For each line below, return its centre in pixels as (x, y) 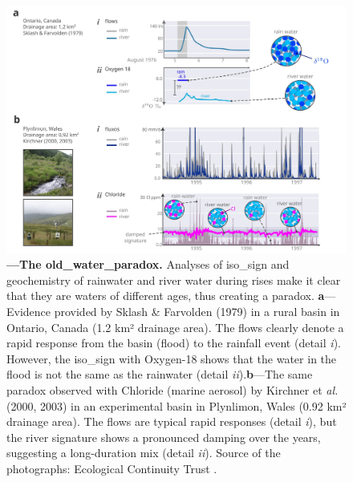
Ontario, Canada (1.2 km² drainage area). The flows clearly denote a (175, 327)
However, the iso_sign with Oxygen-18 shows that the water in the (172, 358)
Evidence (29, 312)
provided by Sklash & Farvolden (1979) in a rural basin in (197, 312)
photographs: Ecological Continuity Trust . (112, 468)
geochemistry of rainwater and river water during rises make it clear (174, 279)
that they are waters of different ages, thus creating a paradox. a (166, 296)
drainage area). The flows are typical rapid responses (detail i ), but (172, 421)
